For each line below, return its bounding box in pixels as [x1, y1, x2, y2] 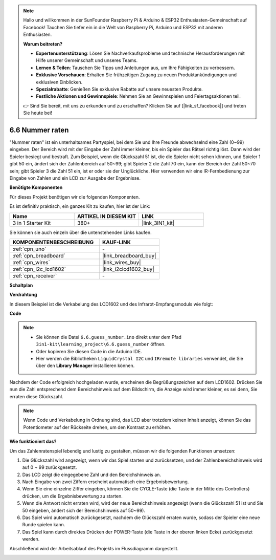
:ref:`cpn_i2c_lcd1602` [12, 265, 66, 272]
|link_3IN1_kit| [142, 219, 175, 226]
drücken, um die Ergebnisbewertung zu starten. [22, 493, 123, 499]
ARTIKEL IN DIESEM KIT [77, 212, 136, 220]
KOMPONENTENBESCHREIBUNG [12, 239, 94, 246]
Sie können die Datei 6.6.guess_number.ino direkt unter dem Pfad [36, 334, 181, 340]
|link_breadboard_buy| [102, 252, 156, 259]
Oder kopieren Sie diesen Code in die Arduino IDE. [36, 348, 143, 354]
